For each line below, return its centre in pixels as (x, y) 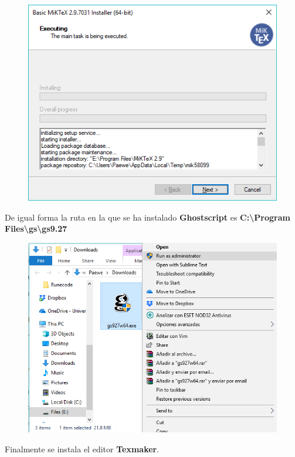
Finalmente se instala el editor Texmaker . (82, 448)
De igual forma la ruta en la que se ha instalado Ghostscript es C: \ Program (147, 217)
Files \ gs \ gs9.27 (36, 229)
